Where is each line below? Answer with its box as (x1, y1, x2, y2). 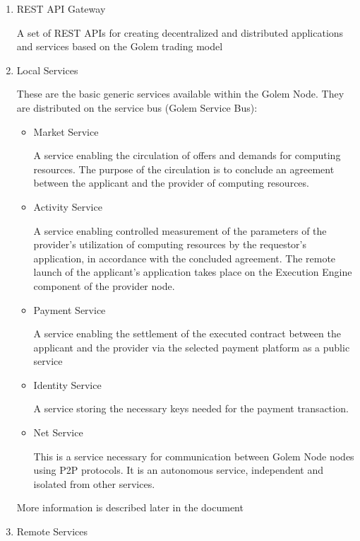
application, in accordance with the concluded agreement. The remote (33, 250, 336, 265)
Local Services (16, 62, 78, 77)
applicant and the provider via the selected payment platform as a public (33, 339, 350, 354)
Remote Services (16, 524, 88, 539)
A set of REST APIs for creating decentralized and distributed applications (16, 25, 344, 40)
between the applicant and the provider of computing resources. (33, 175, 309, 190)
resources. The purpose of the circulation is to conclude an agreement (33, 161, 335, 176)
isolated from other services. (33, 476, 155, 491)
